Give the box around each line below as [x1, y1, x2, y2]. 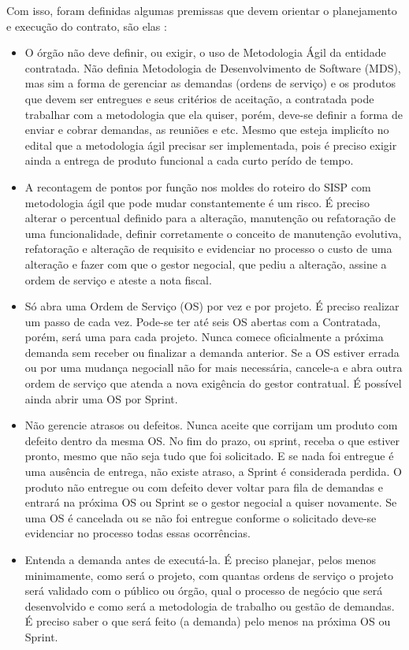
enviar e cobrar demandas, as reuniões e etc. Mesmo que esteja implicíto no [24, 121, 389, 138]
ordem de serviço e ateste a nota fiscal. [24, 271, 212, 288]
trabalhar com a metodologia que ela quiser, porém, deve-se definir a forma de [24, 106, 403, 122]
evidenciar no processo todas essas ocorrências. [24, 525, 251, 541]
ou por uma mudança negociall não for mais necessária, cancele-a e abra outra [24, 359, 403, 376]
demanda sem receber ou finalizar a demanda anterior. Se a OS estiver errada [24, 344, 400, 360]
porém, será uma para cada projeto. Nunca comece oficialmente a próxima [24, 329, 384, 345]
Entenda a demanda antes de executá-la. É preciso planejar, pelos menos [24, 552, 377, 567]
